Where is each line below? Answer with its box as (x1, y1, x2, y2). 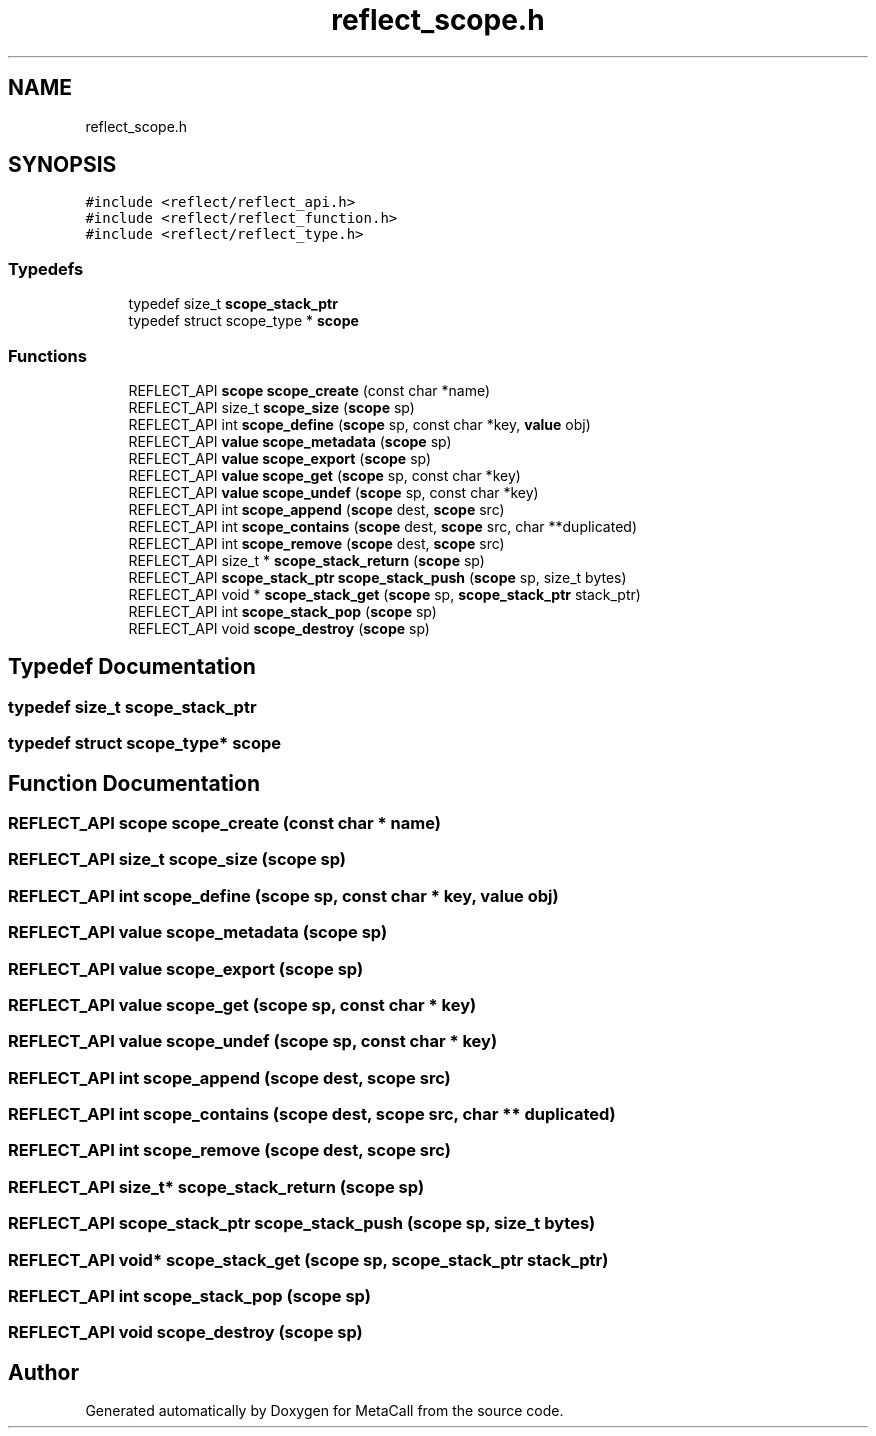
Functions (8, 345, 87, 366)
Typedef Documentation (8, 654, 256, 680)
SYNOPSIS (8, 152, 117, 178)
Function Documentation (8, 770, 260, 796)
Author (8, 1359, 79, 1385)
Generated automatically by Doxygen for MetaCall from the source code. (85, 1402, 564, 1420)
